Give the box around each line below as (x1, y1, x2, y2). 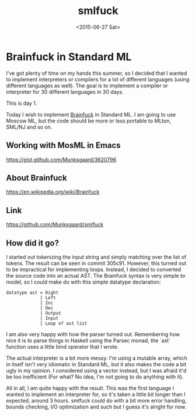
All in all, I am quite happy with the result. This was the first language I (6, 384, 174, 391)
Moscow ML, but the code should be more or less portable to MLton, (6, 117, 171, 124)
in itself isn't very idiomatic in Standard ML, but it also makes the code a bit (6, 360, 187, 367)
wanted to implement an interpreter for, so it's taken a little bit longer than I (6, 391, 186, 398)
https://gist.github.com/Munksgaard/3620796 (6, 156, 117, 163)
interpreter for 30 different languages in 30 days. (6, 88, 124, 95)
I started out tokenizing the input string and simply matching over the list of (6, 253, 187, 260)
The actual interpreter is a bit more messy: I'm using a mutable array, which (6, 354, 188, 362)
